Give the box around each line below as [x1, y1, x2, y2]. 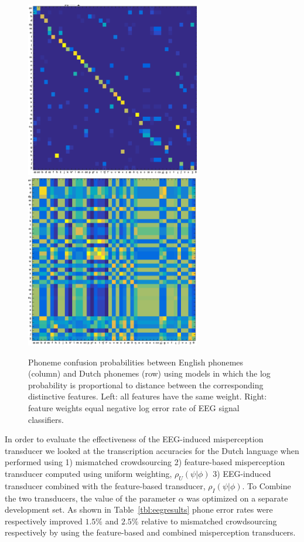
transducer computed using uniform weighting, [5, 467, 172, 479]
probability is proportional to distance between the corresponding [28, 378, 264, 391]
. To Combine [242, 479, 291, 492]
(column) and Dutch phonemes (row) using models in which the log [28, 367, 271, 380]
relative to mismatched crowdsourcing [141, 514, 277, 527]
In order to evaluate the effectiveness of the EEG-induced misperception [5, 433, 264, 445]
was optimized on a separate [186, 492, 288, 504]
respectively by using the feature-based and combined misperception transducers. [5, 526, 296, 538]
